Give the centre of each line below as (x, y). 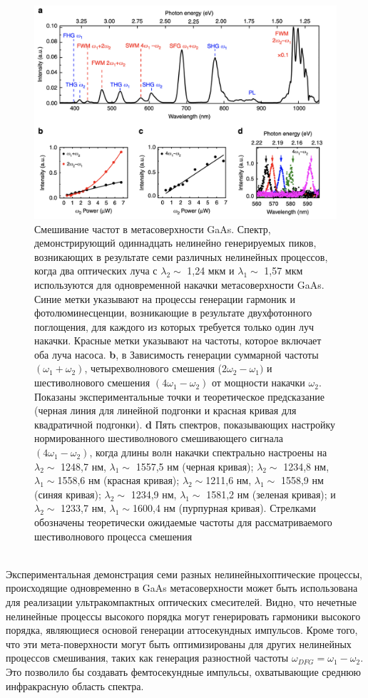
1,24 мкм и (211, 271)
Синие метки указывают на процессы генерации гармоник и (165, 298)
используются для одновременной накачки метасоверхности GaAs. (179, 284)
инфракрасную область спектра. (75, 686)
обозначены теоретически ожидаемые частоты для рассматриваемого (183, 522)
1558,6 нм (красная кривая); (118, 480)
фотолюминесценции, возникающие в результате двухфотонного (173, 313)
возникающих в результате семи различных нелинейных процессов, (181, 256)
